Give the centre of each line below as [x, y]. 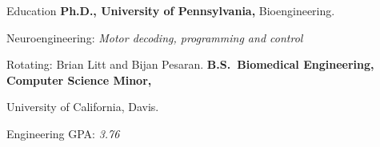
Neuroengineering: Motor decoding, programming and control [155, 37]
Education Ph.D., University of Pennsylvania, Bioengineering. [171, 10]
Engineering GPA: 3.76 [63, 133]
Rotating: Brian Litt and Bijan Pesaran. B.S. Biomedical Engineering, [190, 64]
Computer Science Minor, [79, 79]
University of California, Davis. [83, 107]
